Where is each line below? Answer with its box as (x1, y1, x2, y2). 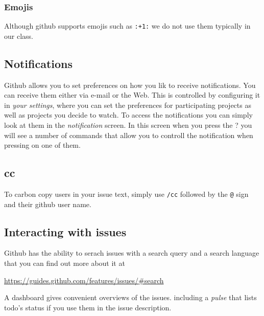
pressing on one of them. (4, 140, 81, 150)
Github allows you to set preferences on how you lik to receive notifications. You (4, 79, 256, 90)
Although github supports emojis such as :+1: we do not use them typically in (4, 20, 251, 31)
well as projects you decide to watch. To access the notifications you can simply (4, 109, 253, 120)
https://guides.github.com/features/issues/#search (4, 275, 164, 285)
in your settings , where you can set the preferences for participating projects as (4, 99, 251, 110)
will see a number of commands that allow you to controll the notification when (4, 129, 253, 140)
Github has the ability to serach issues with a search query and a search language (4, 247, 259, 258)
